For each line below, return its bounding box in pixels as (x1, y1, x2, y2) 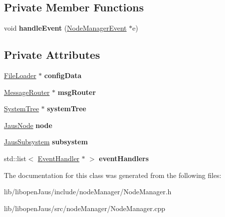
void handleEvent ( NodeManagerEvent (4, 23, 127, 33)
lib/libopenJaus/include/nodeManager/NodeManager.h (4, 186, 172, 197)
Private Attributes (4, 47, 100, 62)
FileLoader (4, 70, 37, 80)
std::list (4, 153, 27, 163)
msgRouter (57, 87, 96, 97)
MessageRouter (4, 87, 50, 97)
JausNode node (4, 120, 52, 130)
